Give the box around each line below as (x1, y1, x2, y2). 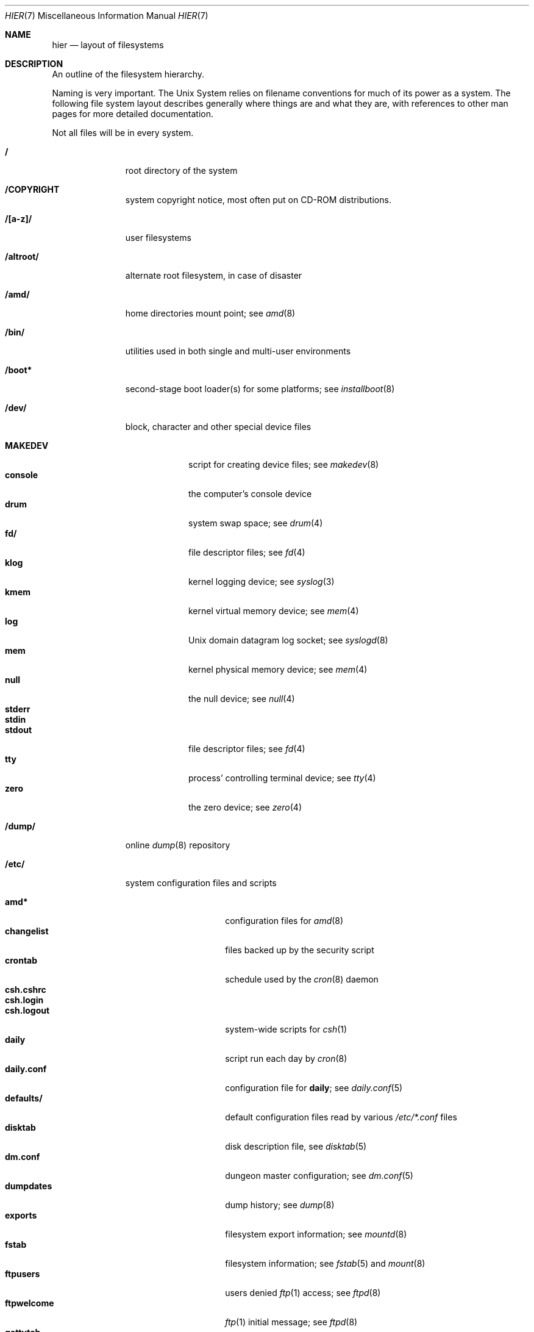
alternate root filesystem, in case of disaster (125, 270, 302, 281)
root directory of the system (125, 165, 238, 176)
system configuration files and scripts (125, 878, 277, 888)
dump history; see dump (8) (225, 1200, 335, 1210)
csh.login (5, 995, 44, 1005)
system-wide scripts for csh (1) (225, 1024, 347, 1034)
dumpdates (5, 1181, 52, 1191)
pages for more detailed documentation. (52, 109, 214, 119)
